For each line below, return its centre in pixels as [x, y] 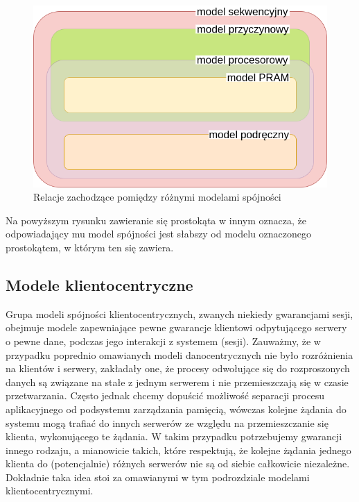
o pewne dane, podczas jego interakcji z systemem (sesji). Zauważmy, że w [163, 341]
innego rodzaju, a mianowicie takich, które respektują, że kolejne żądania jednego [178, 450]
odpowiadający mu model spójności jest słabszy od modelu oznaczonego [159, 234]
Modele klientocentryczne [99, 284]
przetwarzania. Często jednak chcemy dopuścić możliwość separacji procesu [165, 395]
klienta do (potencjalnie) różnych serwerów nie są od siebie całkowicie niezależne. [178, 463]
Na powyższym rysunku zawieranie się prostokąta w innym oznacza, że [156, 220]
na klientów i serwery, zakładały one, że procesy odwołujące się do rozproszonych [178, 368]
